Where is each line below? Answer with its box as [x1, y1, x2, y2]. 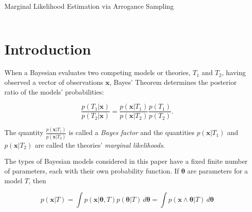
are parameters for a [187, 165, 248, 175]
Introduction [4, 39, 91, 59]
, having [221, 67, 246, 77]
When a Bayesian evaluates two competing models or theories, [4, 67, 191, 77]
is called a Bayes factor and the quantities [68, 127, 194, 137]
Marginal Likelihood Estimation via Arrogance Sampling [4, 1, 174, 11]
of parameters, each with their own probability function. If [4, 165, 179, 175]
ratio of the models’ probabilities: [4, 86, 104, 96]
